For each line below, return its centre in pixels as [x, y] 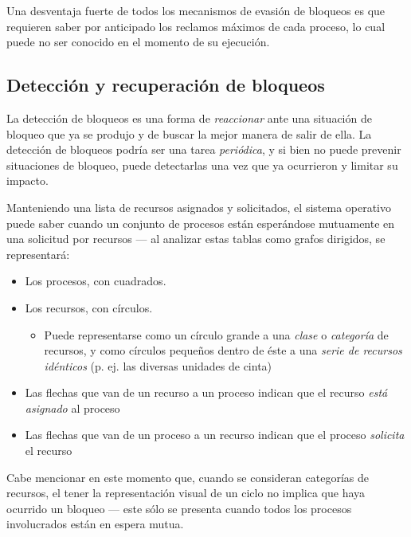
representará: [38, 254]
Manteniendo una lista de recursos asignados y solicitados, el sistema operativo [199, 207]
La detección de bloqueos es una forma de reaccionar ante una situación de [189, 118]
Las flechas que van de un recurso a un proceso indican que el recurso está [206, 392]
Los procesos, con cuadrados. [96, 281]
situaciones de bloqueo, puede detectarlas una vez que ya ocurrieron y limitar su [202, 165]
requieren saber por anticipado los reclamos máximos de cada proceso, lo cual [196, 26]
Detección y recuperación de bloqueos [166, 85]
